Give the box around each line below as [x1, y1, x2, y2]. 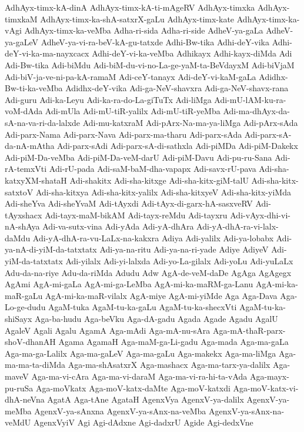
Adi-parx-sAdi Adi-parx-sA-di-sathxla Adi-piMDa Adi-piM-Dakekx [57, 139, 298, 152]
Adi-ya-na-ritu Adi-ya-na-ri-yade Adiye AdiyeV [99, 243, 269, 255]
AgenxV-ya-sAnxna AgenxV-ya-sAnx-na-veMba [34, 404, 206, 417]
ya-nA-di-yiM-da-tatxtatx [5, 243, 97, 255]
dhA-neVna [5, 393, 45, 406]
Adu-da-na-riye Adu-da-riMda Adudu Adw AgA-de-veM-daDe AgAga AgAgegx [5, 266, 292, 278]
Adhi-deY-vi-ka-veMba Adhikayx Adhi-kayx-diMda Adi [92, 47, 292, 59]
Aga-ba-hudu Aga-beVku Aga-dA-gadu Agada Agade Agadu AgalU [35, 313, 278, 325]
